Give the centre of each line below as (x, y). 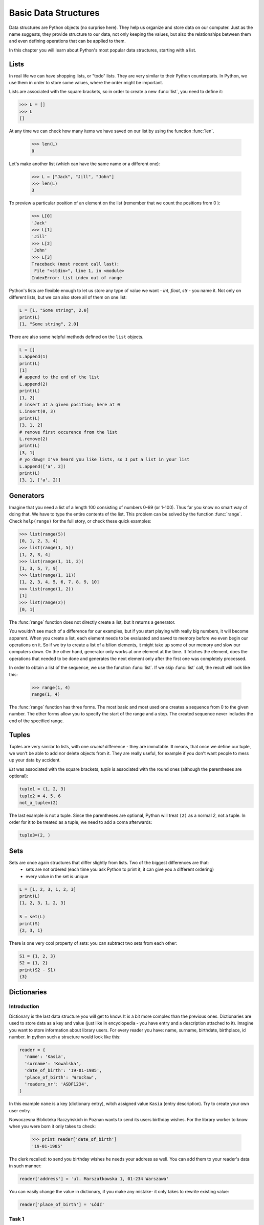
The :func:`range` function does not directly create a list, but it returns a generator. (92, 622)
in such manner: (25, 1166)
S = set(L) (32, 917)
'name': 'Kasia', (45, 1057)
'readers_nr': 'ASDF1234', (57, 1084)
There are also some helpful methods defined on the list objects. (76, 337)
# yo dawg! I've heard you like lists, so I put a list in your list (104, 460)
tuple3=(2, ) (35, 835)
